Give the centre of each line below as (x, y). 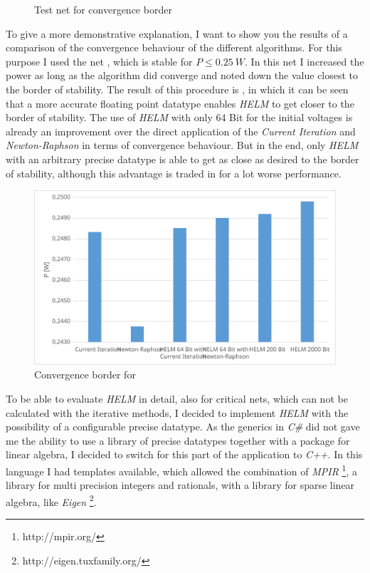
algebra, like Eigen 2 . (51, 500)
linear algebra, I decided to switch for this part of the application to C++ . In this (184, 454)
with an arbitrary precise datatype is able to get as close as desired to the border (183, 159)
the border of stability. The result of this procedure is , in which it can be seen (177, 89)
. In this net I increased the (305, 61)
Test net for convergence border (103, 9)
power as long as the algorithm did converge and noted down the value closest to (182, 75)
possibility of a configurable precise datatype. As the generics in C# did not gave (183, 427)
